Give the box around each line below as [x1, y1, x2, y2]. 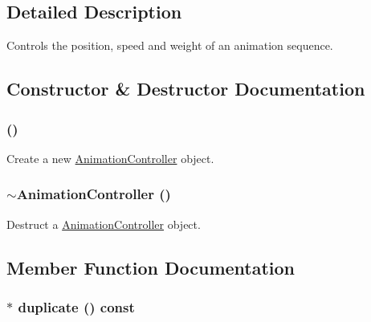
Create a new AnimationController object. [6, 149, 214, 166]
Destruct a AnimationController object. [6, 215, 201, 232]
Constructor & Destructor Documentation [6, 76, 365, 101]
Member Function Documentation [6, 255, 296, 279]
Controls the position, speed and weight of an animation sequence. [6, 37, 333, 54]
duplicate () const [18, 296, 135, 316]
